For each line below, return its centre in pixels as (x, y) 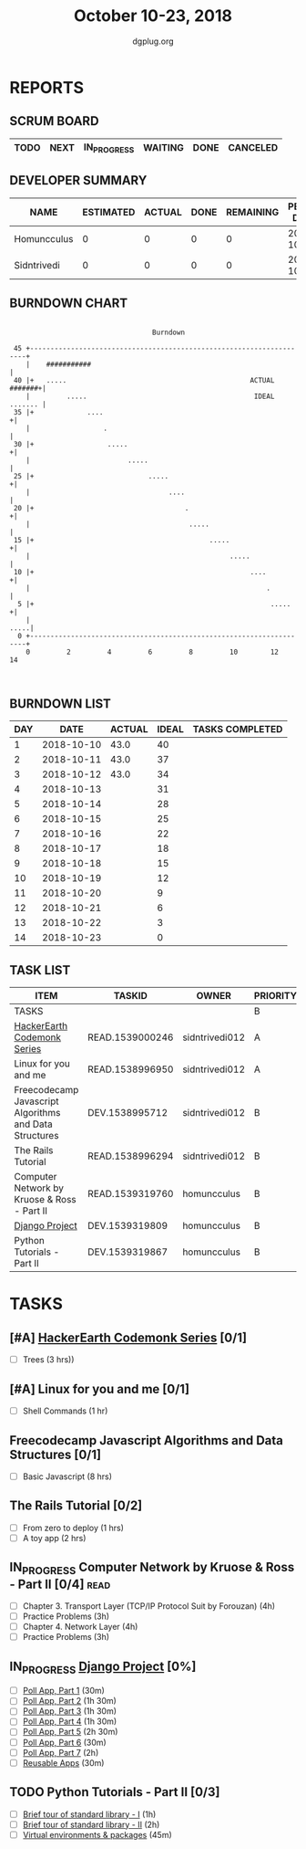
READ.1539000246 (131, 1037)
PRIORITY (275, 996)
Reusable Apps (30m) (63, 1762)
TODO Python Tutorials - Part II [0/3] (115, 1792)
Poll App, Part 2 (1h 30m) (69, 1701)
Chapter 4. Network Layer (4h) (80, 1627)
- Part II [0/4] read (60, 1584)
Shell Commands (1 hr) (65, 1411)
